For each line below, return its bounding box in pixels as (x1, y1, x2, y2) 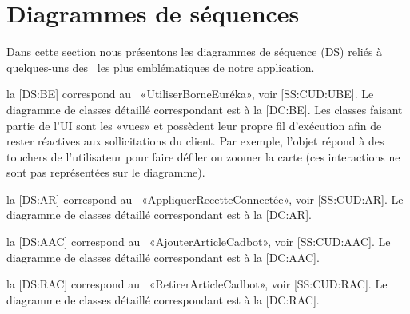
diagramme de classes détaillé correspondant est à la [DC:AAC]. (6, 248, 320, 265)
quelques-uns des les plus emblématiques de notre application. (6, 58, 315, 75)
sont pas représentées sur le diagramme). (6, 164, 205, 181)
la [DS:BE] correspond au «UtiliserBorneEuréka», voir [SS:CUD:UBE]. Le (6, 85, 374, 102)
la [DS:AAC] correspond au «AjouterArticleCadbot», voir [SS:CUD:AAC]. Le (6, 233, 391, 250)
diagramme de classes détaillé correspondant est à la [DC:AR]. (6, 206, 312, 223)
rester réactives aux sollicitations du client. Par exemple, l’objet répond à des (6, 133, 384, 149)
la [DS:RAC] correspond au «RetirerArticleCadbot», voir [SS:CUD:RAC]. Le (6, 276, 388, 292)
